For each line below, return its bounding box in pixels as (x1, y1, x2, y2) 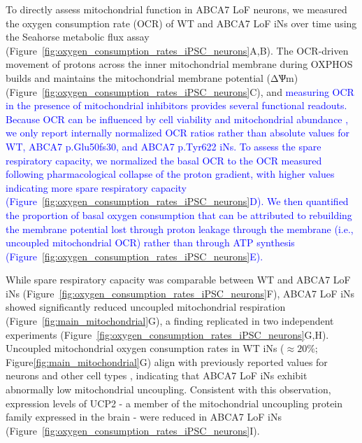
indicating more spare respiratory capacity (6, 180, 187, 195)
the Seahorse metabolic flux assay (6, 29, 150, 44)
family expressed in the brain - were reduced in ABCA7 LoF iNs (6, 409, 282, 424)
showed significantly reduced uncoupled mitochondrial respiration (6, 300, 286, 314)
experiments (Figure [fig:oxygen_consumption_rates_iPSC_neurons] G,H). (6, 327, 329, 342)
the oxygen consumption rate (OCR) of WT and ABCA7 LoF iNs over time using (6, 15, 357, 30)
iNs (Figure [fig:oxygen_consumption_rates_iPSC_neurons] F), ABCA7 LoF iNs (6, 286, 355, 300)
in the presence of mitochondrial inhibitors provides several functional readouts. (6, 98, 347, 113)
